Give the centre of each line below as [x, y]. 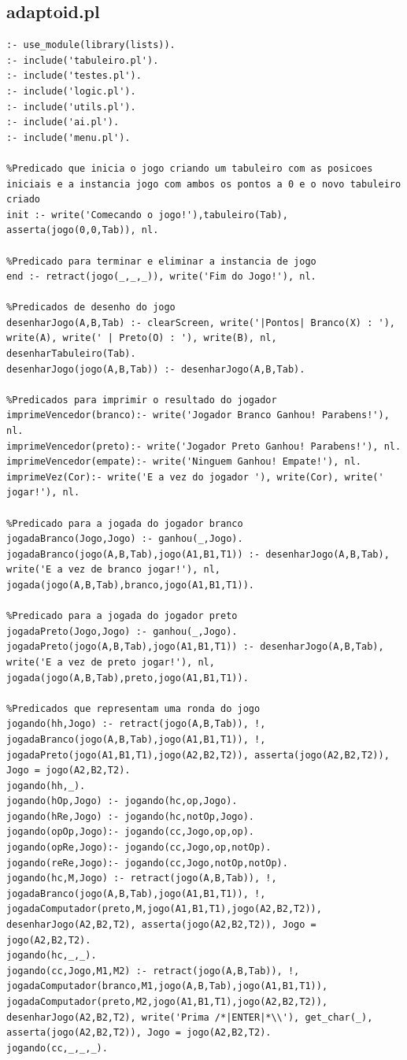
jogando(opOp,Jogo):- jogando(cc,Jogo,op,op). [130, 832]
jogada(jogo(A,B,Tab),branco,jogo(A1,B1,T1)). [130, 585]
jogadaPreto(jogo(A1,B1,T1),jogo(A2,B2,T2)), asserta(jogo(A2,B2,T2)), [198, 755]
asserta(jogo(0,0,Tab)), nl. [83, 230]
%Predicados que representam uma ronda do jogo [133, 708]
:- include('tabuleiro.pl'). [83, 60]
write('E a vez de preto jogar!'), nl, [111, 662]
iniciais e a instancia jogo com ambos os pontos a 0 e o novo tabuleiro [204, 184]
